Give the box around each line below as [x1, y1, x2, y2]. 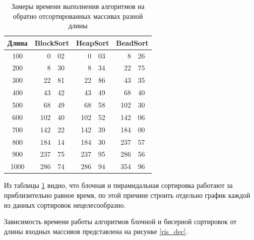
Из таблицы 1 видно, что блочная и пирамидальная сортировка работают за [4, 180, 233, 190]
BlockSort [34, 37, 69, 48]
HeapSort [76, 37, 109, 48]
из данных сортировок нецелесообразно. [4, 199, 126, 210]
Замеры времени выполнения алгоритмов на [11, 1, 145, 11]
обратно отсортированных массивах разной [13, 10, 143, 21]
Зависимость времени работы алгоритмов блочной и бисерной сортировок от [4, 216, 237, 227]
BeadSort [116, 37, 149, 48]
